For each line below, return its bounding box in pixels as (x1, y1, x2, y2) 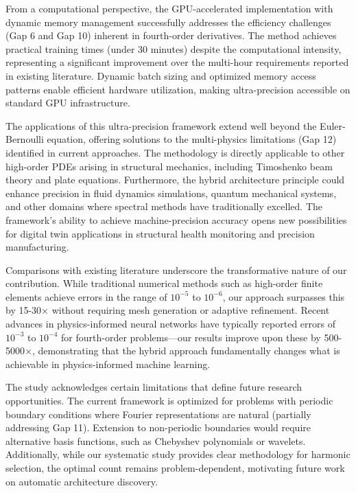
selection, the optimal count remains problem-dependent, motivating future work (5, 461, 345, 474)
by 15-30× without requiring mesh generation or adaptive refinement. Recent (5, 303, 330, 317)
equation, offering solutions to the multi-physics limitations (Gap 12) (47, 132, 337, 146)
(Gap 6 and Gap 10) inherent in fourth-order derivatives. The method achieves (5, 28, 337, 43)
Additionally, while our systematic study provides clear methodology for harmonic (5, 447, 351, 461)
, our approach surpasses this (222, 289, 345, 303)
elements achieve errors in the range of (5, 289, 167, 303)
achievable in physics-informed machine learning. (5, 356, 211, 371)
